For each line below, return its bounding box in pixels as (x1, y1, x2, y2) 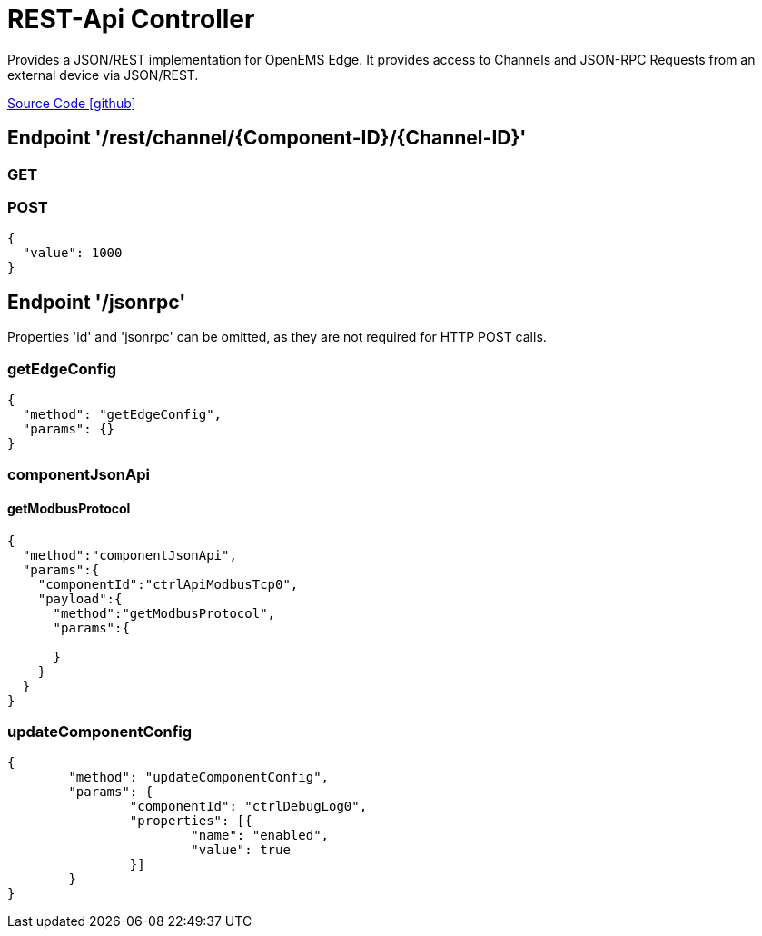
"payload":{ (37, 591, 123, 606)
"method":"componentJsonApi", (22, 547, 237, 563)
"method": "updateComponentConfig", (68, 770, 330, 785)
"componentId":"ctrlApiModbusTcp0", (37, 576, 299, 592)
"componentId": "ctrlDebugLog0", (129, 799, 368, 814)
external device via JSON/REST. (7, 66, 199, 83)
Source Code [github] (7, 95, 136, 111)
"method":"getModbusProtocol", (53, 605, 276, 621)
